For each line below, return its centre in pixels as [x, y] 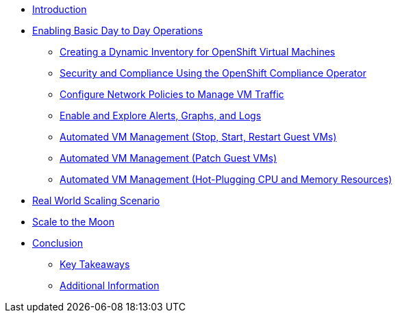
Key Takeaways [95, 264]
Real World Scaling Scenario [96, 200]
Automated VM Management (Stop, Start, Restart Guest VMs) [198, 137]
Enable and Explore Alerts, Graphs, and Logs [161, 115]
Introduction [60, 9]
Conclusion [58, 243]
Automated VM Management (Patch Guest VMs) [169, 158]
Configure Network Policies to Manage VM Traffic [172, 94]
